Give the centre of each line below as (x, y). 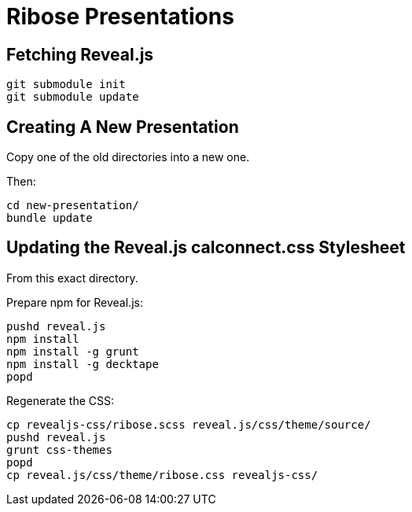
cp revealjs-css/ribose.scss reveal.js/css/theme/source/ (189, 424)
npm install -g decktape (83, 364)
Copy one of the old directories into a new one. (128, 157)
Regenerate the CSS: (61, 400)
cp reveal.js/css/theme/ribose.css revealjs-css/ (162, 475)
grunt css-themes (59, 449)
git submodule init (66, 85)
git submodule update (73, 97)
